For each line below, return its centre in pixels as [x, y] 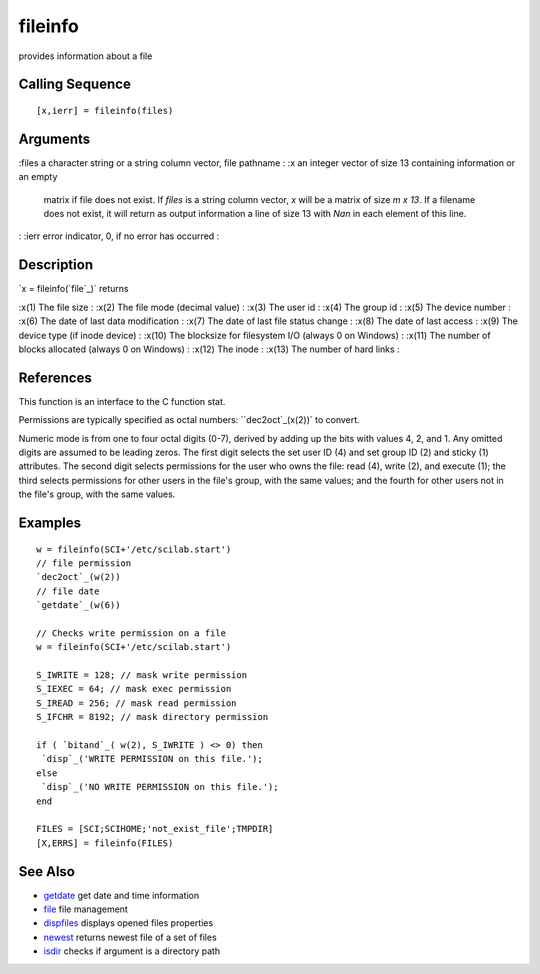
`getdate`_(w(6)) [78, 605]
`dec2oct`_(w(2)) [78, 577]
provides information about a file [85, 56]
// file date [68, 591]
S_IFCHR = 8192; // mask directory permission [152, 717]
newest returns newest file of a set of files [130, 937]
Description [56, 265]
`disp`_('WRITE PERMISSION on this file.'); [152, 759]
